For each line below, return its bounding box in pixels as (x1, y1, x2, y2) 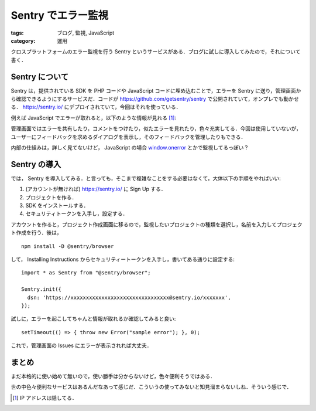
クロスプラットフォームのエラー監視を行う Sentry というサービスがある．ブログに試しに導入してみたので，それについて (11, 48, 301, 55)
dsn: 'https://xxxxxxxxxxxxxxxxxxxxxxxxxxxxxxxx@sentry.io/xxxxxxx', (27, 294, 231, 301)
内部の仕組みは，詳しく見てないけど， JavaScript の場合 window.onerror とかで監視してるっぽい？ (11, 144, 249, 151)
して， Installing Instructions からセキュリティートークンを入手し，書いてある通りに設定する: (11, 256, 235, 263)
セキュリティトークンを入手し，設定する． (25, 210, 128, 217)
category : (11, 37, 36, 44)
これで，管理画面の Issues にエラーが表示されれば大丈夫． (11, 342, 152, 349)
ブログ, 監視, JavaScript (57, 29, 115, 36)
